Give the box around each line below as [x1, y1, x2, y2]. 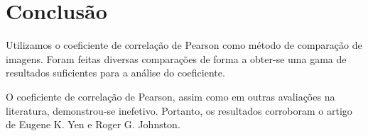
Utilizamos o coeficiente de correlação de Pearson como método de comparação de [6, 38, 362, 52]
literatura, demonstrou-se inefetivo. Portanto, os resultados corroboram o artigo [6, 103, 352, 118]
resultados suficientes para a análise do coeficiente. [6, 65, 225, 80]
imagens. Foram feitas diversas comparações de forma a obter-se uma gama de [6, 51, 347, 66]
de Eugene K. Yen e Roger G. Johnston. [6, 117, 180, 132]
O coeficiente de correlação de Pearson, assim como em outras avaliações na [6, 89, 335, 103]
